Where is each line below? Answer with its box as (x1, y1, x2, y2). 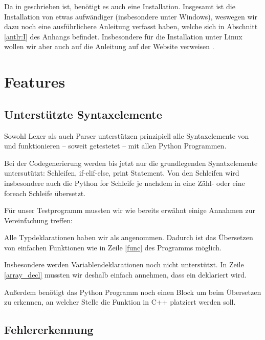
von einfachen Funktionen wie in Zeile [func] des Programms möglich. (4, 242, 222, 252)
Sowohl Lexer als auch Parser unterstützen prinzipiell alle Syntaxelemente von (4, 130, 249, 141)
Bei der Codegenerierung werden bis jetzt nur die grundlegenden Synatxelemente (4, 157, 258, 168)
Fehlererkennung (4, 322, 94, 337)
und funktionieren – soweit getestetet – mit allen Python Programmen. (4, 140, 227, 151)
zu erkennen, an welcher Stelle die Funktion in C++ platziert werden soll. (4, 296, 236, 307)
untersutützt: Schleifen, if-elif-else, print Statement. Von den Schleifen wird (4, 167, 239, 178)
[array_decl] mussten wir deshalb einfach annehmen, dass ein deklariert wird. (4, 269, 247, 280)
